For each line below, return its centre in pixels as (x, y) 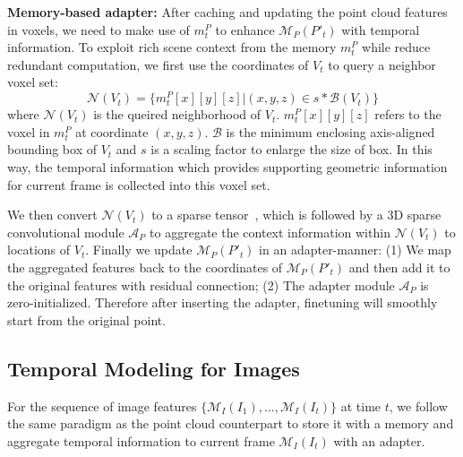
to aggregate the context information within (270, 232)
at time (361, 405)
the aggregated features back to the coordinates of (145, 267)
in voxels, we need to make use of (99, 29)
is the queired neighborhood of (177, 114)
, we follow (418, 405)
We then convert (52, 215)
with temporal (381, 29)
